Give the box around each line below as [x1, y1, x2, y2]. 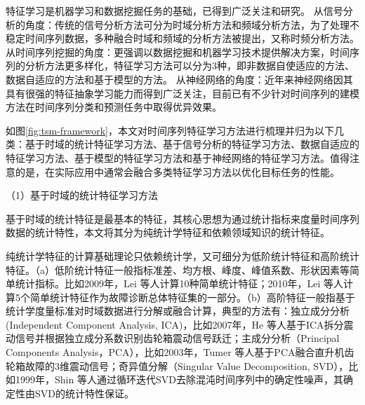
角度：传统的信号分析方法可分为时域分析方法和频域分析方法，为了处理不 [25, 17, 359, 32]
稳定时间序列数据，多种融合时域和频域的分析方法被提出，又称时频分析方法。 [6, 31, 359, 46]
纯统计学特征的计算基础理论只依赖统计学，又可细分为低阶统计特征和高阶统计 [6, 248, 359, 263]
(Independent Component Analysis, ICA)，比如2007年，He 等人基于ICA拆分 [6, 317, 344, 331]
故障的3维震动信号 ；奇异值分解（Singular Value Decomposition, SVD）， [25, 358, 349, 373]
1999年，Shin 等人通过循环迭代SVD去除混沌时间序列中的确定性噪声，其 [15, 372, 343, 387]
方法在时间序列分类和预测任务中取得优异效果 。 [6, 99, 222, 114]
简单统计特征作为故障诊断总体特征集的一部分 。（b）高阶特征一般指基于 [29, 289, 355, 304]
